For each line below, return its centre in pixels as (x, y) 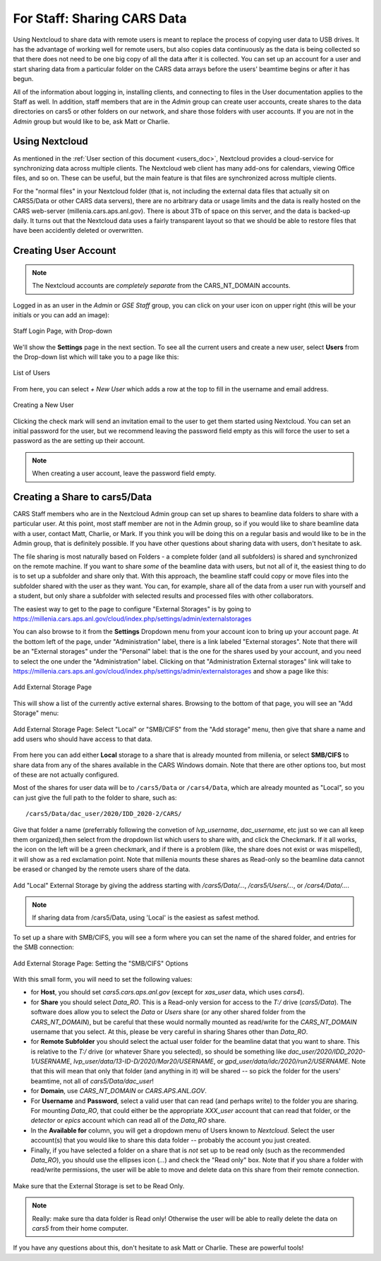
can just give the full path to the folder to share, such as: (95, 798)
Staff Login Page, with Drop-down (62, 331)
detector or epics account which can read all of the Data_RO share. (128, 1121)
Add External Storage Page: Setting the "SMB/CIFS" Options (101, 963)
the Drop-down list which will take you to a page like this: (96, 357)
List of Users (32, 373)
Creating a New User (43, 405)
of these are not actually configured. (66, 775)
